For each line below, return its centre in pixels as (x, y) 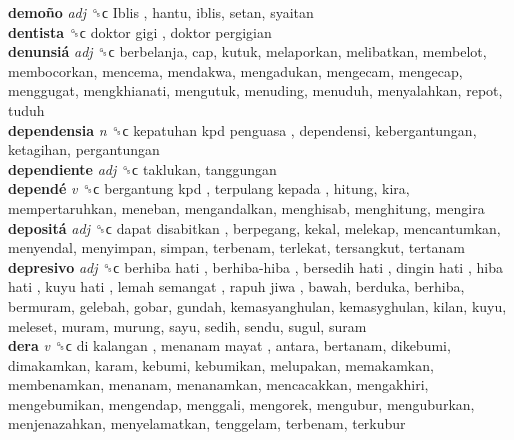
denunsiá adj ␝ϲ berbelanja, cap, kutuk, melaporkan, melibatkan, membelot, (247, 51)
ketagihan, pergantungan (84, 149)
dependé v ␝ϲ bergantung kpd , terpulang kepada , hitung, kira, (209, 188)
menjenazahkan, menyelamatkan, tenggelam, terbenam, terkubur (207, 423)
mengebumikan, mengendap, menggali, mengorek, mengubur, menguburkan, (241, 403)
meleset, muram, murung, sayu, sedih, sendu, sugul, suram (187, 325)
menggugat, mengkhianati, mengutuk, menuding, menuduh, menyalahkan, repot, (255, 90)
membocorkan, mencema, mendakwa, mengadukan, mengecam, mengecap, (235, 70)
